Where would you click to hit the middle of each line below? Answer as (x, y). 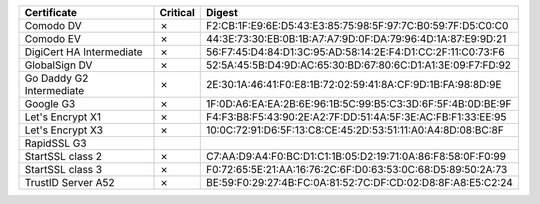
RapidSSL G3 (55, 143)
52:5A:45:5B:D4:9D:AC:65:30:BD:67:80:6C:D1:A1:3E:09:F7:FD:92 (359, 65)
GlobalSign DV (58, 65)
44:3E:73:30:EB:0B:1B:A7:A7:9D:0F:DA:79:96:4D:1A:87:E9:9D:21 (356, 38)
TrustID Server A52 (69, 182)
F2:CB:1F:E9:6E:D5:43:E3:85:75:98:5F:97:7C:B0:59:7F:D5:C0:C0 (357, 25)
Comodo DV (53, 25)
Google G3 (50, 103)
